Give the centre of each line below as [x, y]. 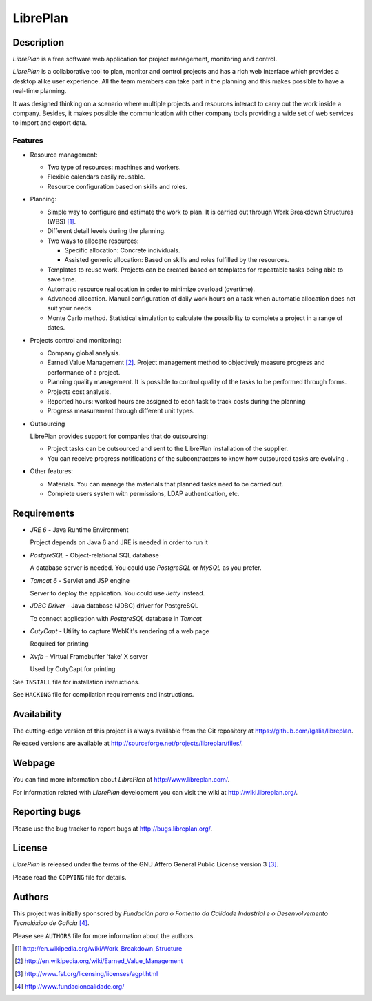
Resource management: [64, 155]
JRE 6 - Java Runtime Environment [79, 529]
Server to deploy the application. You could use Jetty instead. [117, 593]
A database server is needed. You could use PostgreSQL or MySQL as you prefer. [146, 568]
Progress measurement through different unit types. [121, 411]
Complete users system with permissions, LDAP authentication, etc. [143, 494]
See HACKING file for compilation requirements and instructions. [103, 695]
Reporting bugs [47, 812]
